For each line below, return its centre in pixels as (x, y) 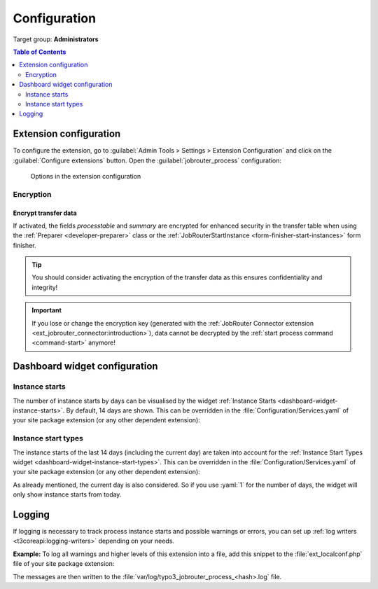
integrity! (45, 287)
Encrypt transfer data (45, 213)
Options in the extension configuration (86, 176)
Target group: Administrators (56, 39)
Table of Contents (40, 52)
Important (47, 310)
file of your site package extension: (64, 564)
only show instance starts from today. (67, 494)
